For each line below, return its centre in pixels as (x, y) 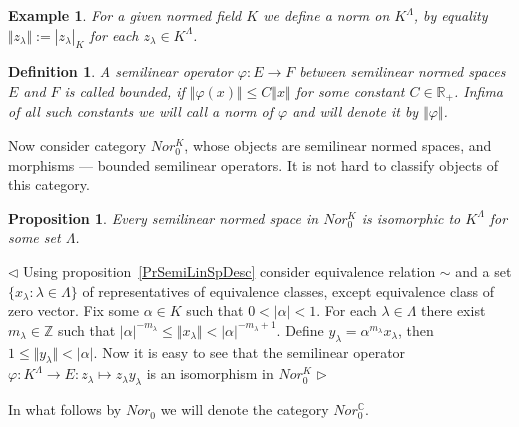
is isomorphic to (411, 217)
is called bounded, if (124, 90)
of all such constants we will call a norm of (141, 111)
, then (416, 329)
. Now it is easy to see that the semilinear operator (249, 351)
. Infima (478, 90)
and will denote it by (355, 111)
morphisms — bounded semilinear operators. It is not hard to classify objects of (253, 164)
